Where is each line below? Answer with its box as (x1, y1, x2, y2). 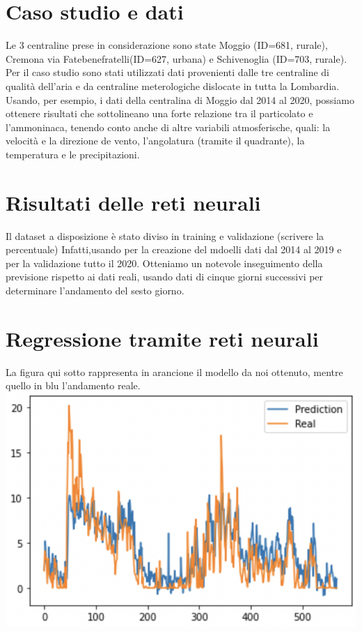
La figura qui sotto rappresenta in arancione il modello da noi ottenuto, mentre (6, 364, 343, 379)
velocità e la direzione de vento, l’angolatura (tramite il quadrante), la (6, 133, 305, 148)
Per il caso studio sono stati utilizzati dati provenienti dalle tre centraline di (6, 65, 329, 80)
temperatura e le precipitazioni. (6, 146, 140, 161)
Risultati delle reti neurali (6, 188, 261, 216)
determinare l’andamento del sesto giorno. (6, 283, 184, 297)
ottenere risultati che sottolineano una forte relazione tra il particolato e (6, 106, 313, 121)
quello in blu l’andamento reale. (6, 378, 141, 393)
